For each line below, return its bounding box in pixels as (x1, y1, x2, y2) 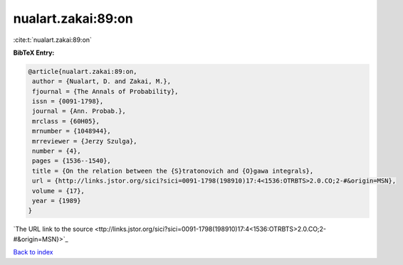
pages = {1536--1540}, (32, 157, 112, 165)
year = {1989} (32, 197, 81, 205)
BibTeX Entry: (13, 48, 55, 57)
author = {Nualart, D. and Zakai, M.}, (32, 77, 171, 85)
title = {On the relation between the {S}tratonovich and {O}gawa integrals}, (32, 167, 314, 175)
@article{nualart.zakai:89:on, (28, 67, 138, 75)
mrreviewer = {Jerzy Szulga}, (32, 137, 138, 145)
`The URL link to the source (13, 225, 93, 234)
